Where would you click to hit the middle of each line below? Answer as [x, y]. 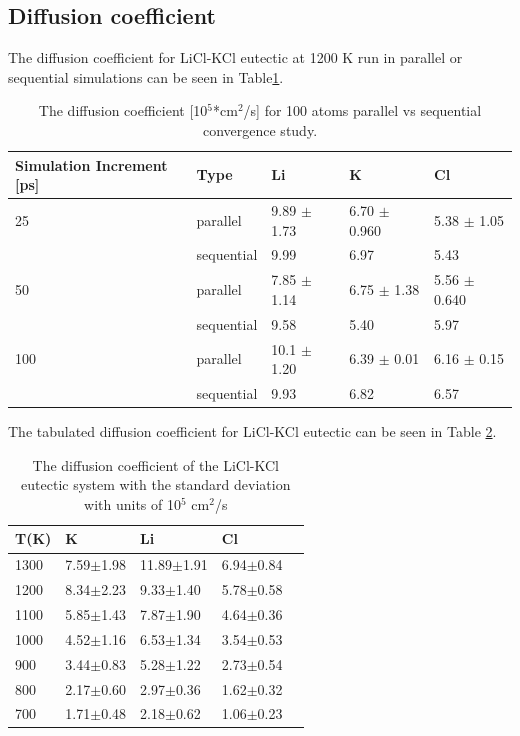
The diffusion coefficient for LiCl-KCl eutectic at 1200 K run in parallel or [235, 57]
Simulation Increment [91, 164]
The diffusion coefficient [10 [123, 110]
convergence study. [260, 129]
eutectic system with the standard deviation [156, 484]
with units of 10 [132, 503]
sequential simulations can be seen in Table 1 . [146, 76]
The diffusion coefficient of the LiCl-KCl [155, 464]
